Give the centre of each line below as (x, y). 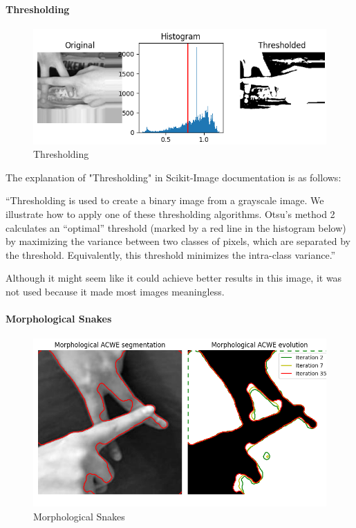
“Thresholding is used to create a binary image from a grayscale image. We (165, 200)
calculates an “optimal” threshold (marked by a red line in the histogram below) (176, 227)
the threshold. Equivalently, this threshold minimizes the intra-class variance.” (171, 254)
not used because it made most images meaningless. (115, 291)
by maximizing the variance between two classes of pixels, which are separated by (178, 241)
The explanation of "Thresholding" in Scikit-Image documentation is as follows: (174, 177)
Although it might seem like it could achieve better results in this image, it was (174, 278)
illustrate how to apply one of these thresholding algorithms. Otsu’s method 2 (170, 213)
